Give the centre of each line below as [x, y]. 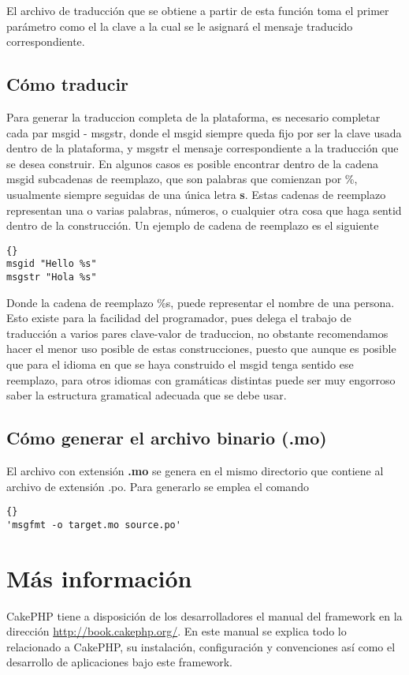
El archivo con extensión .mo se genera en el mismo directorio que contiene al [195, 471]
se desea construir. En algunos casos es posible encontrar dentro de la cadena [192, 163]
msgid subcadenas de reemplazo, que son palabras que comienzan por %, [182, 179]
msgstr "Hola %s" [52, 277]
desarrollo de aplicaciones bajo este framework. [119, 662]
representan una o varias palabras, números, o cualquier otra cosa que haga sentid [204, 210]
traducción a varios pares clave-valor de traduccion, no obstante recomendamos [197, 333]
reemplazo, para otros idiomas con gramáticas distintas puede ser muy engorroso [201, 379]
